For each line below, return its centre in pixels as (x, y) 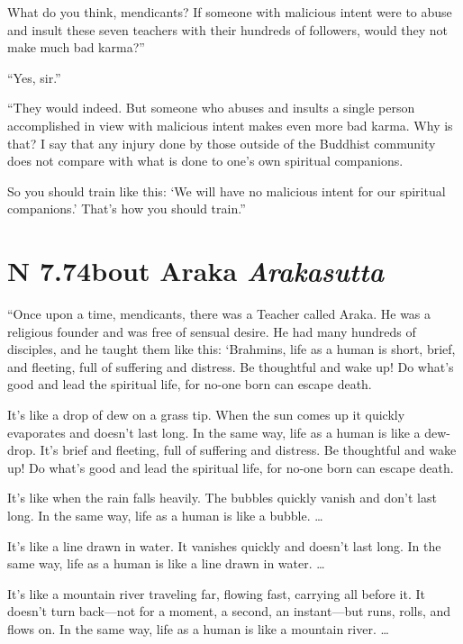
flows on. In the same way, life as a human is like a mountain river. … (198, 628)
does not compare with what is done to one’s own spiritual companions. (205, 161)
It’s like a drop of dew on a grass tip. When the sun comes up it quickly (206, 415)
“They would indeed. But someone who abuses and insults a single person (211, 108)
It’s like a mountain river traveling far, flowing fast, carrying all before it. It (217, 593)
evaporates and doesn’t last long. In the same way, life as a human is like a (214, 432)
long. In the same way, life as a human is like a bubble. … (165, 515)
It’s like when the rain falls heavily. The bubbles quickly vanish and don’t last (222, 498)
